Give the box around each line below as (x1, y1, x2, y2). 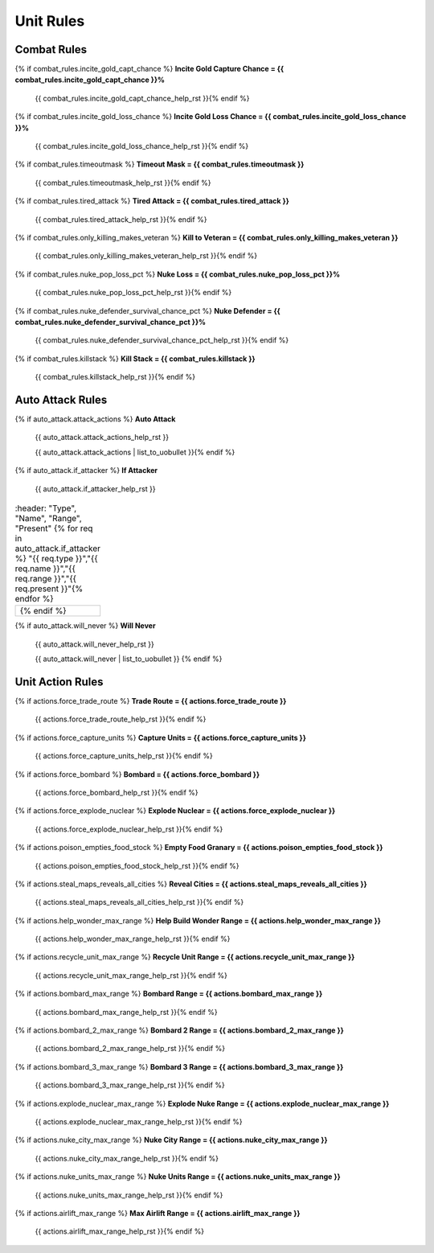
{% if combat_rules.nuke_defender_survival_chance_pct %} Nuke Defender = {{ (14, 306, 280, 315)
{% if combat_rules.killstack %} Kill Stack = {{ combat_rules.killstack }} (14, 354, 256, 364)
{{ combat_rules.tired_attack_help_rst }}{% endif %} (35, 214, 207, 224)
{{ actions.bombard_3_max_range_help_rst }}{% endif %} (35, 1080, 225, 1090)
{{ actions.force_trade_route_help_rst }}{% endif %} (35, 714, 207, 724)
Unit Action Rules (14, 675, 104, 688)
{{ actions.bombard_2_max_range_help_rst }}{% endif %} (35, 1044, 225, 1054)
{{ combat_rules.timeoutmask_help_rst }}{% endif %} (35, 178, 212, 187)
